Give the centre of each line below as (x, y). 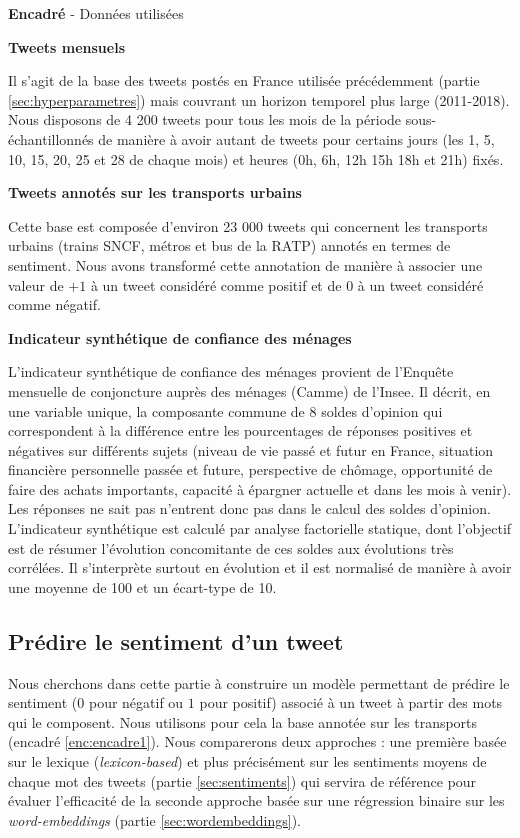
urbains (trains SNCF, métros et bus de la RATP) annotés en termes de (229, 245)
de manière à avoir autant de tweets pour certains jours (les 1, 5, (296, 138)
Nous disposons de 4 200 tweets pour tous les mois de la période (205, 119)
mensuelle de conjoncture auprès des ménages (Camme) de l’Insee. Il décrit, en (249, 390)
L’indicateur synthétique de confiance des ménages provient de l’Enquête (231, 371)
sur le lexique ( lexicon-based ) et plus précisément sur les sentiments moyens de (247, 761)
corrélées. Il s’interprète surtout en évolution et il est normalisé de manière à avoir (260, 567)
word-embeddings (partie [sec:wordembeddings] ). (154, 819)
